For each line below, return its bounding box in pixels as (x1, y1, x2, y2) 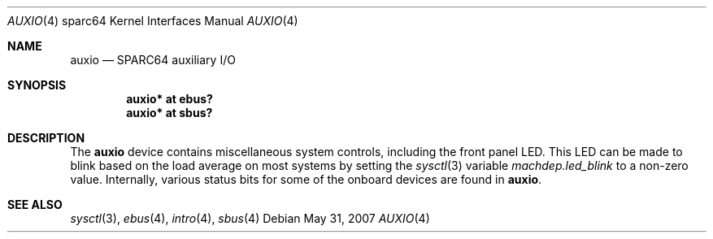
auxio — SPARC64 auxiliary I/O (70, 53, 236, 67)
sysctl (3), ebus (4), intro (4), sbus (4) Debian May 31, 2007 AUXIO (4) (70, 211, 430, 225)
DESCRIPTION (7, 131, 85, 145)
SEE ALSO (7, 198, 63, 211)
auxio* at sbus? (126, 106, 213, 119)
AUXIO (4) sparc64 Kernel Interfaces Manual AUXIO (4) (7, 14, 298, 28)
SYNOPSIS (7, 78, 67, 92)
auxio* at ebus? (126, 92, 213, 106)
